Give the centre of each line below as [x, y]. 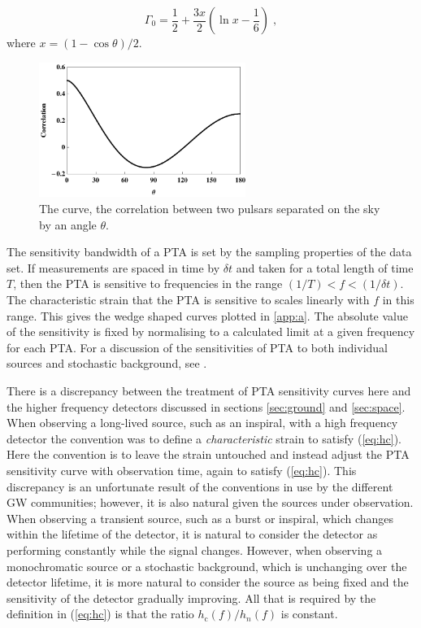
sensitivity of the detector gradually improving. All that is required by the [191, 597]
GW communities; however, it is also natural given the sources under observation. [210, 502]
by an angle [68, 224]
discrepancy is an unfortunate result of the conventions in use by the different [200, 486]
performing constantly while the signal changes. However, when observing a [195, 549]
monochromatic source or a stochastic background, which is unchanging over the [207, 566]
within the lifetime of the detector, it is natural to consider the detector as [192, 534]
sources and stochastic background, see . [107, 363]
